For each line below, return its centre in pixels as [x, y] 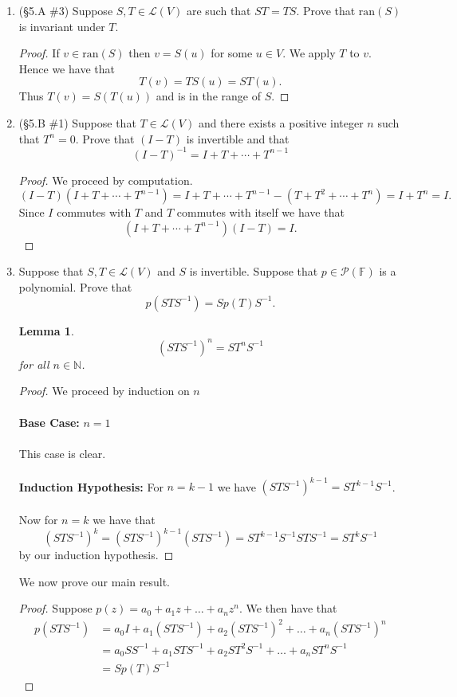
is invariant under [62, 26]
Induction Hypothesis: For [91, 486]
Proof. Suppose [55, 608]
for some [232, 53]
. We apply [309, 53]
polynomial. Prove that [75, 287]
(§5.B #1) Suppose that [77, 122]
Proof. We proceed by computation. [106, 180]
